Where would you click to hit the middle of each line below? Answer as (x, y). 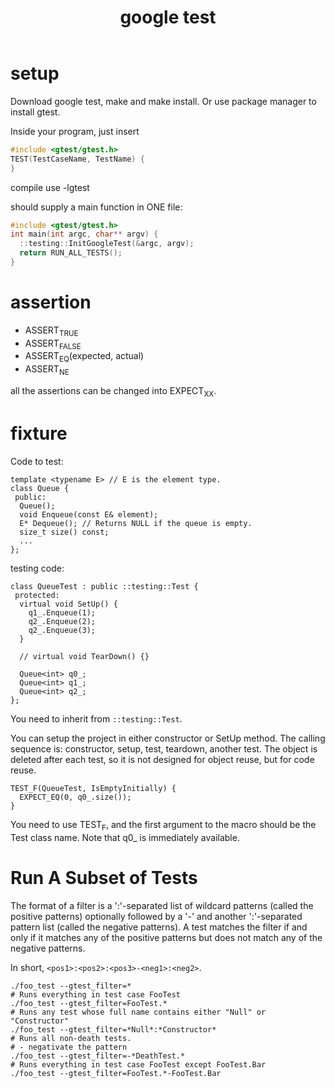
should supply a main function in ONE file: (96, 207)
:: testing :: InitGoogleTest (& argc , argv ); (107, 244)
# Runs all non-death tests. (71, 1038)
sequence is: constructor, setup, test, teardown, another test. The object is (164, 748)
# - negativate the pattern (69, 1047)
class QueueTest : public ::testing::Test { (104, 586)
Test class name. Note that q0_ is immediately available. (125, 837)
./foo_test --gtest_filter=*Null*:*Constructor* (113, 1029)
